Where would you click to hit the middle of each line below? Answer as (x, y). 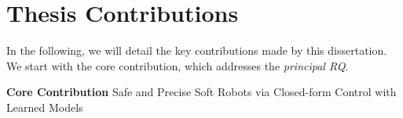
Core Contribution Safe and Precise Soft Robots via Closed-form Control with (201, 92)
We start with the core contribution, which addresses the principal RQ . (178, 65)
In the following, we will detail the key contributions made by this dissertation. (197, 50)
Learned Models (45, 107)
